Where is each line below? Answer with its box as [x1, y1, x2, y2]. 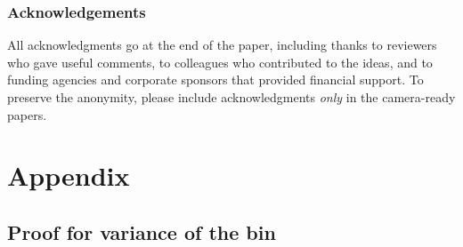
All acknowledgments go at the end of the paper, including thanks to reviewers [7, 36, 437, 54]
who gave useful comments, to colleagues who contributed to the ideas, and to [7, 52, 433, 71]
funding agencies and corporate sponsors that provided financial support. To [7, 70, 424, 89]
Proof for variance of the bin [7, 218, 276, 245]
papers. [7, 105, 47, 123]
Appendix [7, 157, 130, 194]
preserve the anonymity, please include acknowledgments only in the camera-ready [7, 88, 456, 106]
